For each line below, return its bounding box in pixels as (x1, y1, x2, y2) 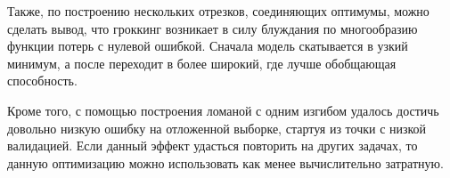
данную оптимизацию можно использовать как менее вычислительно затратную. (7, 153, 444, 172)
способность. (7, 71, 78, 90)
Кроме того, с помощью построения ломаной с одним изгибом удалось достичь (7, 101, 439, 119)
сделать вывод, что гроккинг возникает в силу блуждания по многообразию (7, 19, 418, 37)
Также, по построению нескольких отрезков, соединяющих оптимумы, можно (7, 2, 430, 20)
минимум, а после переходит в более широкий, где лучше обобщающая (7, 53, 397, 72)
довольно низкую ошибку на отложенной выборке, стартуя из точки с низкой (7, 118, 427, 137)
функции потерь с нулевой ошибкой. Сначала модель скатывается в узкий (7, 36, 408, 55)
